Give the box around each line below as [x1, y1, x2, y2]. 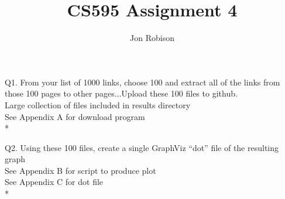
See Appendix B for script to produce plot [5, 164, 156, 176]
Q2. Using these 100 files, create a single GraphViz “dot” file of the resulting [5, 141, 279, 153]
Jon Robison [130, 32, 174, 44]
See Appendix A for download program [5, 110, 145, 122]
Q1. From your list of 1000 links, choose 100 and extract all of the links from [5, 76, 280, 88]
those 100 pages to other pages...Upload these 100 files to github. [5, 87, 238, 99]
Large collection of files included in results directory [5, 98, 191, 111]
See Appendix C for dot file [5, 176, 104, 188]
